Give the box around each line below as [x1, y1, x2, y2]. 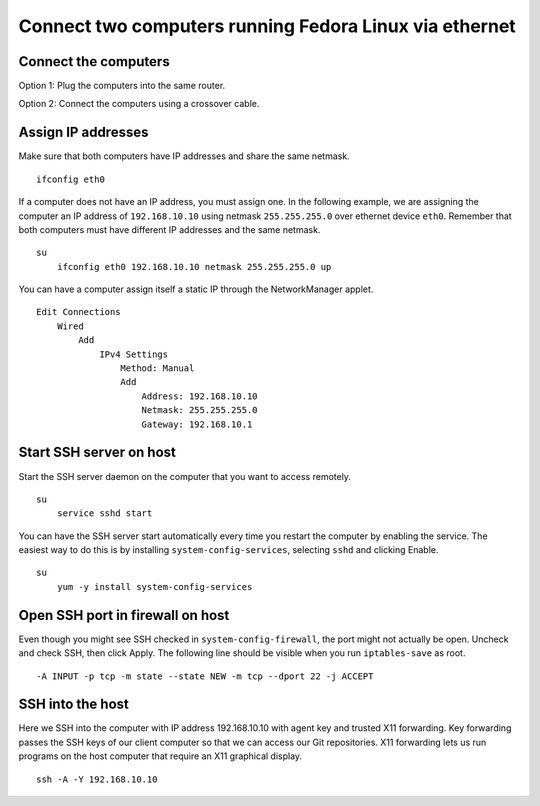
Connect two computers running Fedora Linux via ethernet [18, 15, 517, 37]
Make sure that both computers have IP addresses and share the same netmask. [18, 150, 350, 162]
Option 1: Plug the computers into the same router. [18, 80, 226, 92]
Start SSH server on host [18, 444, 177, 461]
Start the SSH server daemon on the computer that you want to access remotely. [18, 470, 352, 482]
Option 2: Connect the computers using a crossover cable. [18, 98, 260, 110]
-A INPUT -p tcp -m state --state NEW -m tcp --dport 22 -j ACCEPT [36, 670, 374, 682]
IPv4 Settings [99, 348, 169, 360]
